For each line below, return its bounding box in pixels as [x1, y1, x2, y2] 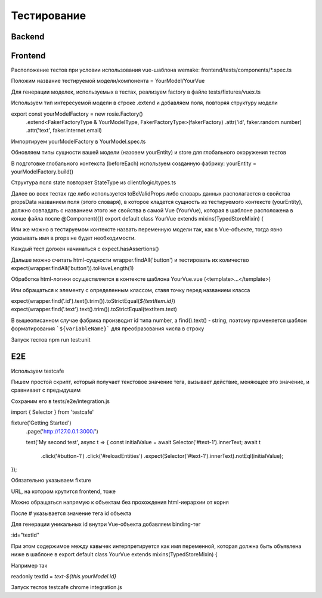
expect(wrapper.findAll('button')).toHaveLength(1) [11, 264, 134, 271]
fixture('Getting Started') [11, 419, 72, 426]
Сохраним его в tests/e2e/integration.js [11, 397, 110, 405]
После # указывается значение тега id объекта [11, 510, 132, 517]
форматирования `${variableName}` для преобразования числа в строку [11, 325, 205, 332]
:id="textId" [11, 531, 40, 539]
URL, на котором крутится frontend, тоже [11, 488, 116, 495]
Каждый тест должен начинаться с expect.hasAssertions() [11, 245, 159, 253]
